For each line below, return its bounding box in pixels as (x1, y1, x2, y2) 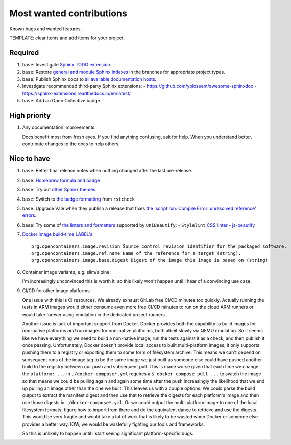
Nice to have (9, 154, 51, 163)
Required (9, 48, 39, 57)
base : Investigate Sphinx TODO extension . (22, 61, 112, 68)
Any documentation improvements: (22, 124, 96, 130)
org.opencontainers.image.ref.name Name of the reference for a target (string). (31, 250, 241, 256)
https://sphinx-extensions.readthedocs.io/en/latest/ (22, 90, 131, 97)
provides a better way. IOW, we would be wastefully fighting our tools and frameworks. (22, 421, 205, 427)
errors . (22, 212, 37, 218)
